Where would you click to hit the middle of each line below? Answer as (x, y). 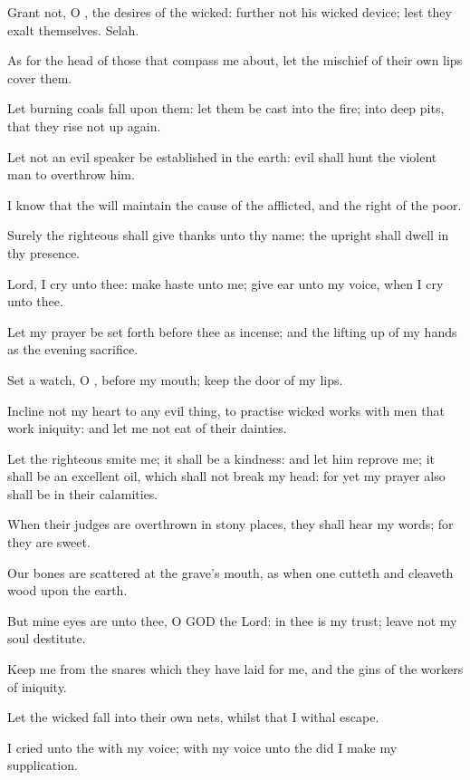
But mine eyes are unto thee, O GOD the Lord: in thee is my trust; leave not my (232, 620)
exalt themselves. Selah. (73, 29)
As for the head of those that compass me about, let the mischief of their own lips (235, 60)
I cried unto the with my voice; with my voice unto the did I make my (202, 747)
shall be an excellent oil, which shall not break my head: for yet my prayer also (226, 476)
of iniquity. (37, 686)
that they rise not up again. (84, 125)
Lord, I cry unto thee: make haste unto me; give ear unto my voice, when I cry (225, 283)
